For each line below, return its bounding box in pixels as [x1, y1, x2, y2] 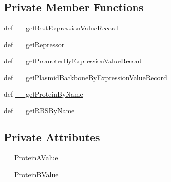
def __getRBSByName [4, 105, 75, 116]
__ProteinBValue [4, 169, 59, 179]
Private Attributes [4, 129, 100, 145]
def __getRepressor [4, 39, 65, 49]
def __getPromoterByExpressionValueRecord [4, 56, 142, 66]
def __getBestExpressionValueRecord [4, 23, 118, 33]
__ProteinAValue [4, 152, 58, 162]
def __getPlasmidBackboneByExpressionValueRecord [4, 72, 167, 82]
